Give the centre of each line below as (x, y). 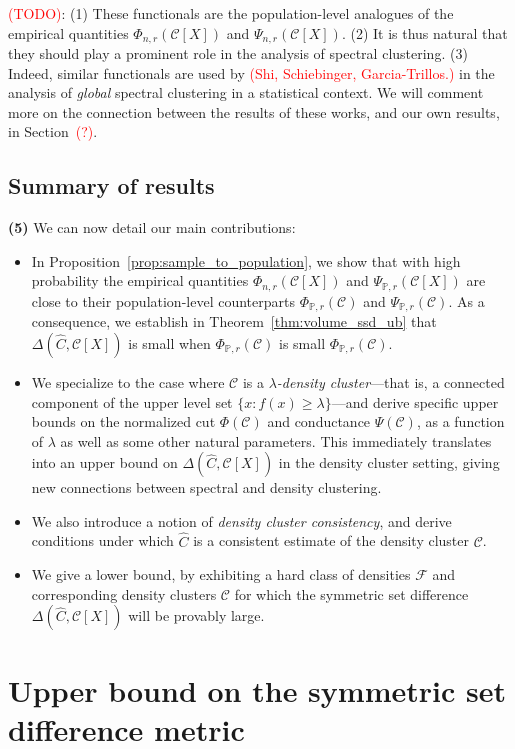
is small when (169, 342)
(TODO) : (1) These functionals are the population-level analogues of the (231, 13)
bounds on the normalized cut (123, 421)
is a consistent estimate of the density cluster (331, 540)
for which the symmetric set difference (351, 593)
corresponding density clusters (124, 593)
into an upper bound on (104, 462)
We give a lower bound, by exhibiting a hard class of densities (221, 574)
